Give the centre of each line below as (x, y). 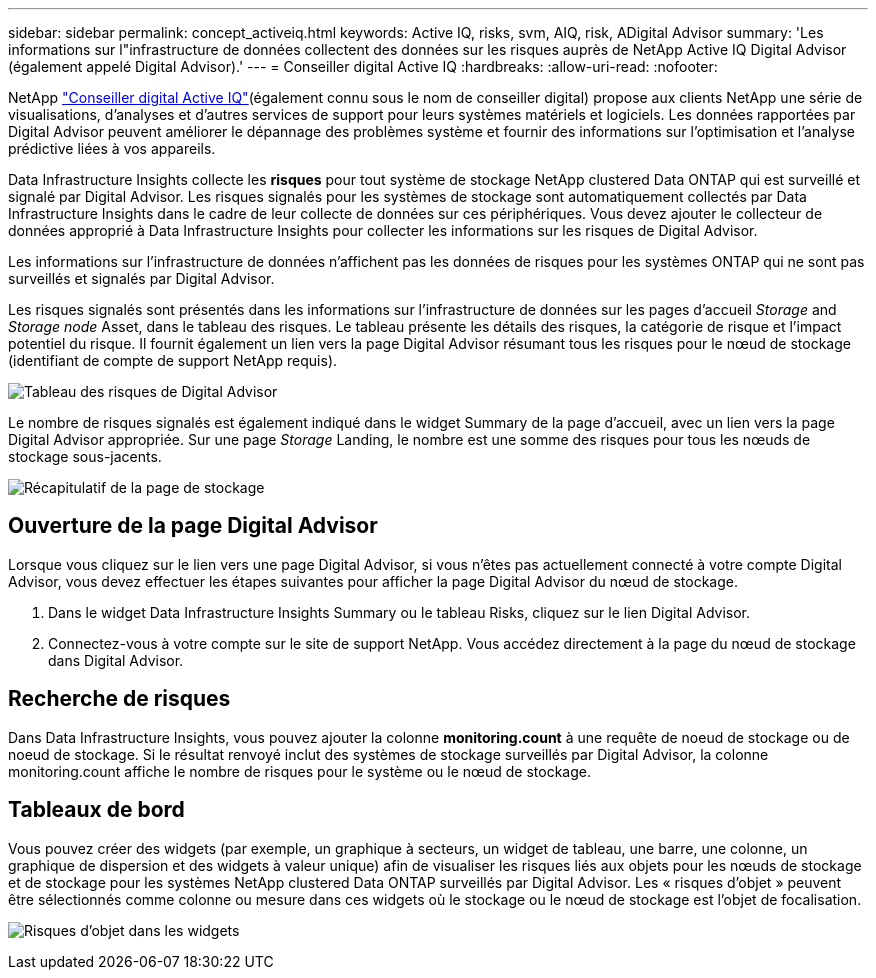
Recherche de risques (119, 699)
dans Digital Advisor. (116, 660)
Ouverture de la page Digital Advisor (193, 526)
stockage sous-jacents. (85, 456)
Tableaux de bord (96, 810)
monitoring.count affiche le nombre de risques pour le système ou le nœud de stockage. (300, 771)
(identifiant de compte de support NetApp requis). (173, 360)
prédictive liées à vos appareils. (112, 148)
